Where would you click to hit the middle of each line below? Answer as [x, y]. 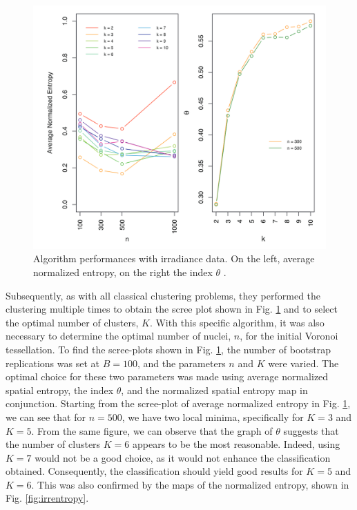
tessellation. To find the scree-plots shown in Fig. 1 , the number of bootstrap [168, 349]
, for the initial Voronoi [289, 336]
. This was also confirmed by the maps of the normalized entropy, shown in [190, 484]
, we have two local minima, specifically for [213, 416]
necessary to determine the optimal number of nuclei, [118, 336]
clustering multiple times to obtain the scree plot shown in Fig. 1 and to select [172, 309]
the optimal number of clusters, [72, 322]
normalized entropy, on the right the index [123, 272]
